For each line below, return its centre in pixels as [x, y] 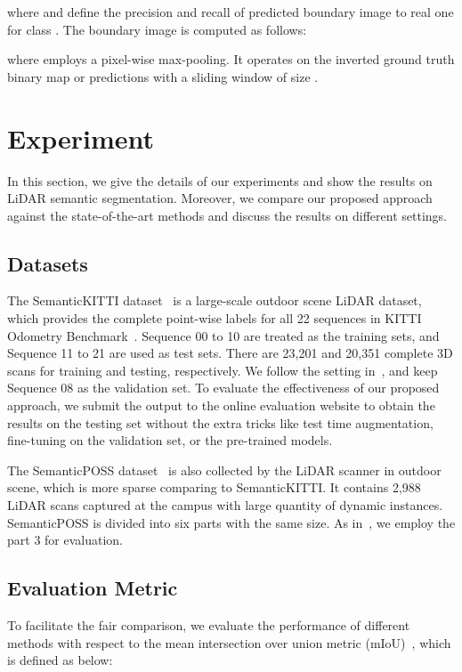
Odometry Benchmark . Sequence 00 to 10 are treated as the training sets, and [223, 335]
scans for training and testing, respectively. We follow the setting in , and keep [223, 370]
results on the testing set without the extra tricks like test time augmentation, [220, 422]
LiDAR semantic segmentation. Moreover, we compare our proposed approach [220, 198]
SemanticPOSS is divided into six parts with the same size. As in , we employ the [231, 522]
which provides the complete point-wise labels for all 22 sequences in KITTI [215, 318]
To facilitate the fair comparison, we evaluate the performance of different [209, 625]
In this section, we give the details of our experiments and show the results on [220, 180]
